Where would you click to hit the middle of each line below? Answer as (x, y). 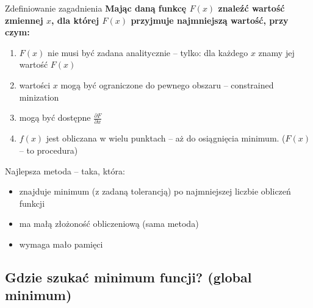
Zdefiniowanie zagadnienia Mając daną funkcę (96, 8)
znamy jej (276, 52)
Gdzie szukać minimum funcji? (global (128, 277)
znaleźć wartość (251, 8)
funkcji (32, 203)
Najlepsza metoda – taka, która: (65, 170)
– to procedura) (49, 150)
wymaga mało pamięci (61, 244)
